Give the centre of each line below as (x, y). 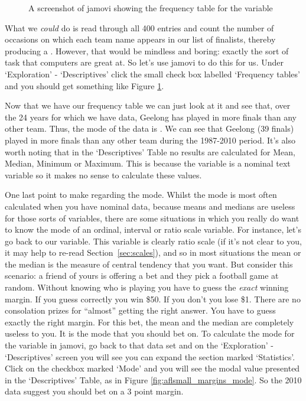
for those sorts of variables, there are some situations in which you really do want (152, 218)
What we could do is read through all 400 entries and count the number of (139, 27)
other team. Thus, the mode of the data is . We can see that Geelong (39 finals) (149, 128)
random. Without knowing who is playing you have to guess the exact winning (147, 287)
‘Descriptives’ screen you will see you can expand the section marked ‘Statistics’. (150, 356)
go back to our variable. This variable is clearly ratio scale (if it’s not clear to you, (153, 241)
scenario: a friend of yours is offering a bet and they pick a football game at (142, 276)
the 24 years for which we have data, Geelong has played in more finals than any (151, 117)
